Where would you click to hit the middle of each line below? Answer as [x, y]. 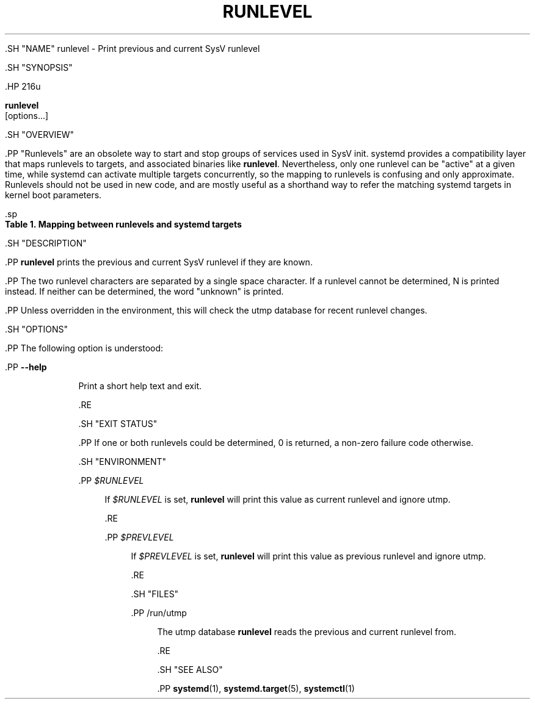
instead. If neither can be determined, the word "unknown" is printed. [144, 291]
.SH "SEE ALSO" [190, 669]
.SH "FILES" [155, 594]
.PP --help [26, 367]
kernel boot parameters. [53, 195]
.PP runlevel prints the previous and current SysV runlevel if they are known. [159, 262]
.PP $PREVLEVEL [139, 537]
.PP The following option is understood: [84, 348]
